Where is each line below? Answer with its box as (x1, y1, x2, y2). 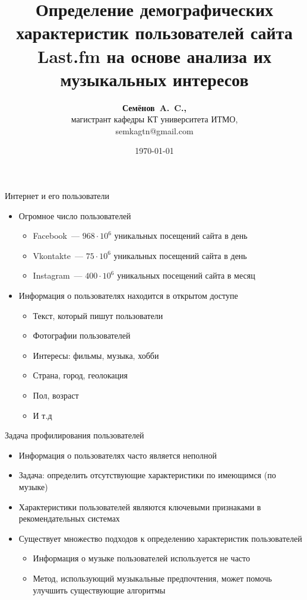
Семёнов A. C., (122, 101, 186, 113)
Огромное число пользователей (18, 209, 131, 222)
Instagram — (33, 269, 83, 282)
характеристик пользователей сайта (16, 20, 293, 45)
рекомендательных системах (18, 512, 120, 525)
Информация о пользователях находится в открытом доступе (18, 289, 238, 302)
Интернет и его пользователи (5, 190, 110, 202)
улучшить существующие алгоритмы (33, 583, 166, 596)
